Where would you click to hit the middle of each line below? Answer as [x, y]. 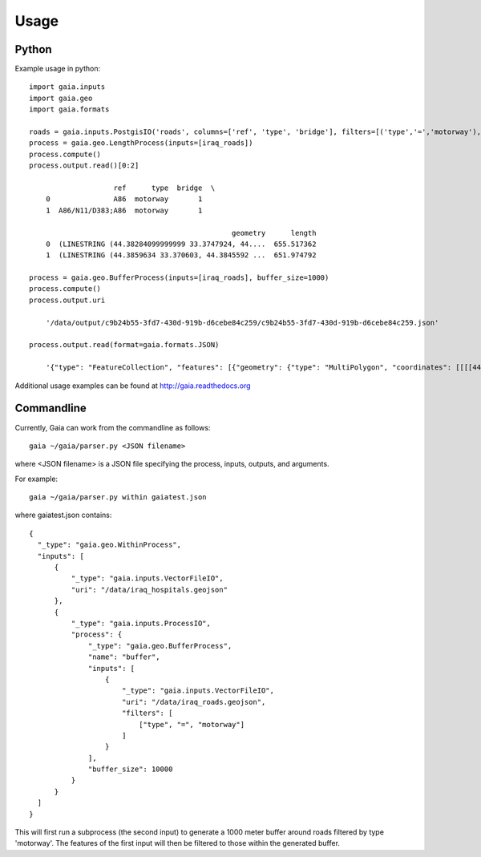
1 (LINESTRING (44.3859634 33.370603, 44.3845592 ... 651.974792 [181, 255]
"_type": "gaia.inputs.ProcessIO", [141, 623]
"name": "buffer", [124, 657]
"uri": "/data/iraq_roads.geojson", [194, 702]
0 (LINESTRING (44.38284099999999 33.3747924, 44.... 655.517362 [181, 244]
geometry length [274, 233]
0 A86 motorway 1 [124, 199]
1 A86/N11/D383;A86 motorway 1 [124, 210]
